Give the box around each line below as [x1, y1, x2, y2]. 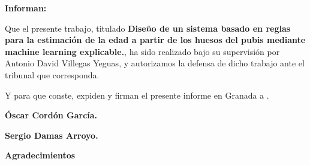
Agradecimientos [5, 149, 76, 161]
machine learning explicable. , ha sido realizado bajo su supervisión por [5, 45, 280, 57]
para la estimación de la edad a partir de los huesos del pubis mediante [5, 33, 306, 46]
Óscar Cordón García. [5, 109, 98, 121]
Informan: [5, 2, 47, 14]
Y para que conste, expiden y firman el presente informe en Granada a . [5, 88, 269, 101]
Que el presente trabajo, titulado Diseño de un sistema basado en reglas [5, 22, 291, 34]
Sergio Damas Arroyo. [5, 129, 98, 141]
